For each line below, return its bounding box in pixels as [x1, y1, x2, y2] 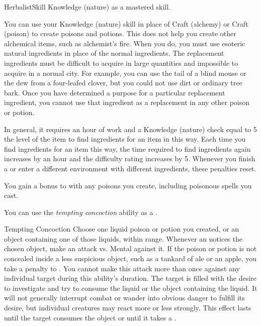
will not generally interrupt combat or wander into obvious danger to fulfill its [4, 292, 245, 303]
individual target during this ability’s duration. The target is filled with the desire [4, 273, 256, 283]
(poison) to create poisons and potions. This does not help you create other [4, 28, 236, 39]
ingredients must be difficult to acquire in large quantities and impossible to [4, 57, 238, 68]
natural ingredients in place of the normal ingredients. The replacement [4, 48, 224, 58]
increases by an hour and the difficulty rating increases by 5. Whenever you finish [4, 153, 255, 164]
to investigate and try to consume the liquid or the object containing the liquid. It [4, 282, 257, 293]
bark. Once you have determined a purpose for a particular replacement [4, 87, 225, 97]
